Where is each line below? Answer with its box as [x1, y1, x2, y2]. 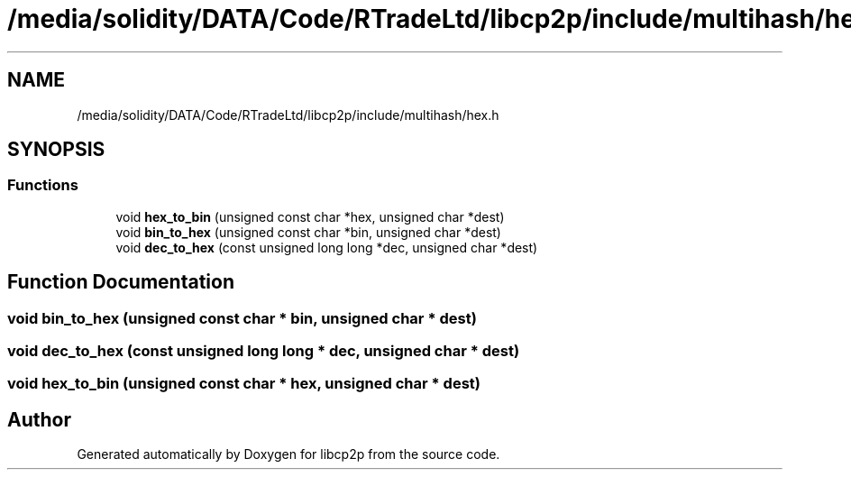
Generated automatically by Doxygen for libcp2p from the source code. [77, 446, 500, 463]
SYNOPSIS [7, 138, 105, 161]
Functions [7, 176, 78, 195]
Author [7, 408, 71, 431]
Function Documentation [7, 271, 234, 294]
